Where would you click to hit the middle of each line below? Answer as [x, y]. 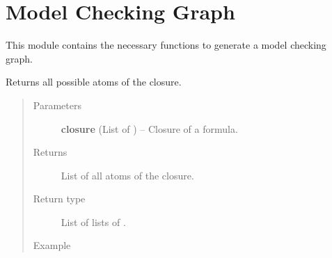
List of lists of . [93, 221]
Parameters [57, 105]
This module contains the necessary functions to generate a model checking [166, 45]
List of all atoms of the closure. [127, 175]
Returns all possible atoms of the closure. [94, 82]
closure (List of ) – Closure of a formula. [149, 128]
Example [52, 245]
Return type [59, 199]
